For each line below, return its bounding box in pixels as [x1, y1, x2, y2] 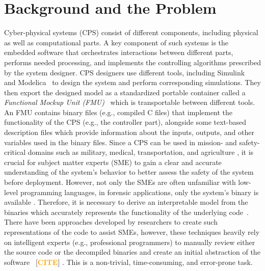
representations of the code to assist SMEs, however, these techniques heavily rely [4, 227, 260, 237]
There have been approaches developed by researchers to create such [4, 216, 218, 227]
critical [4, 147, 26, 157]
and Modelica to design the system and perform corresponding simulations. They [4, 77, 261, 88]
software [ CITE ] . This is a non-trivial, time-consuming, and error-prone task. [4, 256, 253, 267]
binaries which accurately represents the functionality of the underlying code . [4, 206, 249, 217]
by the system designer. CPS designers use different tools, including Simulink [4, 67, 245, 77]
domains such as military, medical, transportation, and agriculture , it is [28, 147, 254, 157]
